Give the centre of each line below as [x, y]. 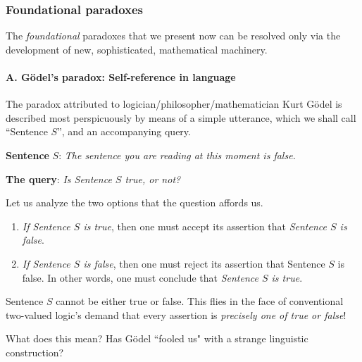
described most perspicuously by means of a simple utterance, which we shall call [181, 117]
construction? [35, 352]
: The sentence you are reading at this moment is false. [177, 155]
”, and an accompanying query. [124, 131]
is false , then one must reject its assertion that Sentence [204, 263]
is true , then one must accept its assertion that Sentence [205, 226]
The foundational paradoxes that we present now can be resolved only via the [173, 36]
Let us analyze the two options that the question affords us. [135, 202]
